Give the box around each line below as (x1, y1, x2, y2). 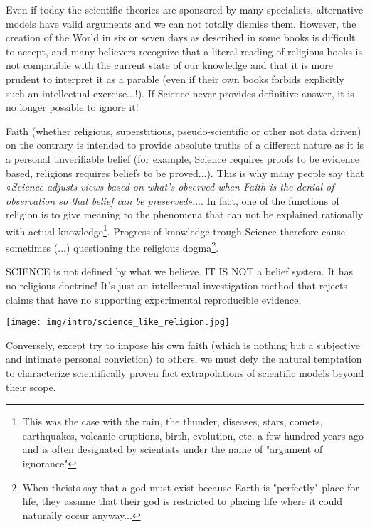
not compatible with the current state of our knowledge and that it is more (6, 58, 333, 73)
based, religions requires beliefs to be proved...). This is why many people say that (6, 165, 364, 180)
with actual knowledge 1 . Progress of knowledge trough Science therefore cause (6, 221, 346, 238)
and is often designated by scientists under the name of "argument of (22, 442, 323, 457)
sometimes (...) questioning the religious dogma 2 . (6, 238, 219, 255)
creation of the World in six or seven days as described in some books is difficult (6, 30, 356, 45)
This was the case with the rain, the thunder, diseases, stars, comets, (22, 414, 323, 429)
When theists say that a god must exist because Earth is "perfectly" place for (22, 479, 359, 494)
